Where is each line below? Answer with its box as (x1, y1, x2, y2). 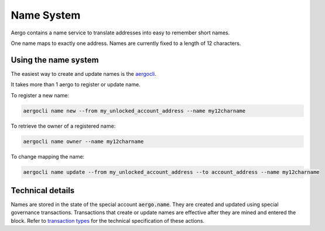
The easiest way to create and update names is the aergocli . (11, 70, 156, 77)
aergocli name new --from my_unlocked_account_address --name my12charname (23, 107, 246, 114)
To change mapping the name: (11, 153, 85, 160)
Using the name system (11, 55, 99, 65)
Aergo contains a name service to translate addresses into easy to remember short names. (11, 29, 230, 36)
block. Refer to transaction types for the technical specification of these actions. (11, 217, 205, 224)
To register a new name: (11, 92, 70, 99)
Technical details (11, 185, 75, 195)
